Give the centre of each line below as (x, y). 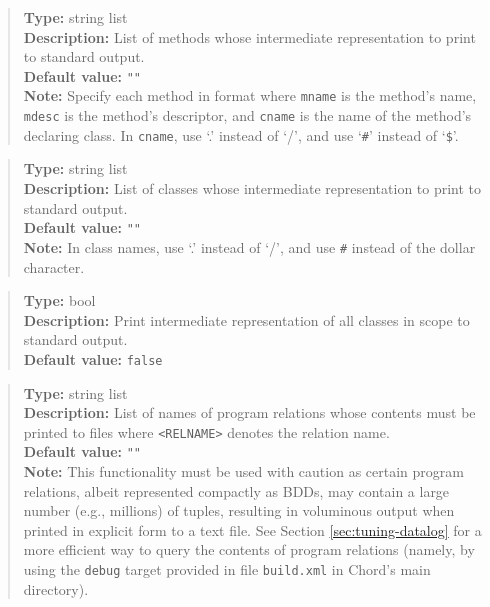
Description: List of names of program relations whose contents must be (249, 412)
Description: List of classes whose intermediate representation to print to (252, 188)
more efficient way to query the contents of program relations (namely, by (249, 549)
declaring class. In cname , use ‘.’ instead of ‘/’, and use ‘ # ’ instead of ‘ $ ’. (241, 134)
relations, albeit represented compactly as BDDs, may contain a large (236, 490)
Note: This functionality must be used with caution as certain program (243, 471)
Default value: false (93, 358)
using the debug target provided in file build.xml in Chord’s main (227, 569)
